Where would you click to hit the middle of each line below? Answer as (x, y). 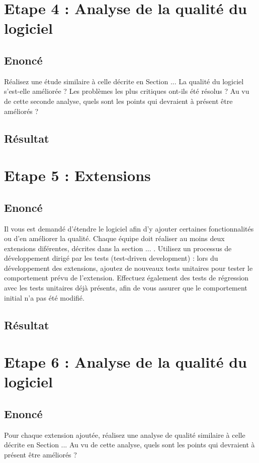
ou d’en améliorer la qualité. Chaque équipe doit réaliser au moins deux (114, 238)
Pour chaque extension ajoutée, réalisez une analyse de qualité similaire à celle (125, 435)
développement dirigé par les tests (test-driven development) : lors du (111, 258)
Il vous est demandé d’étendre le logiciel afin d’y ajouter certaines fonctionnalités (129, 228)
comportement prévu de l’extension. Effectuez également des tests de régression (126, 278)
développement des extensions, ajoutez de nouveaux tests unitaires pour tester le (128, 268)
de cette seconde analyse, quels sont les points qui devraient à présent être (118, 101)
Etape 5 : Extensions (77, 175)
